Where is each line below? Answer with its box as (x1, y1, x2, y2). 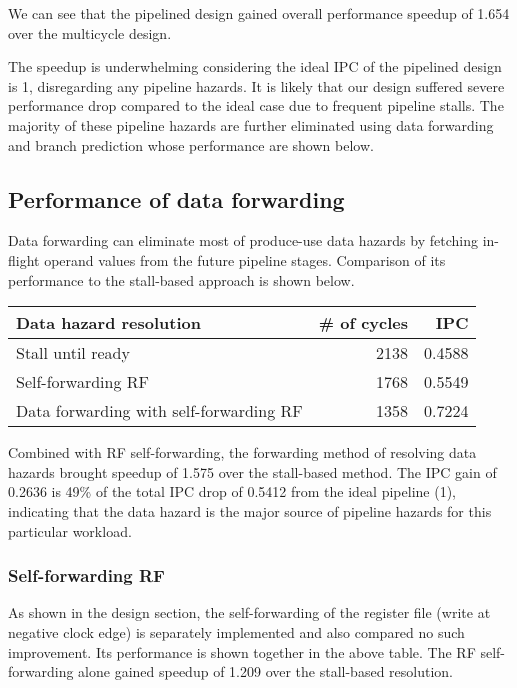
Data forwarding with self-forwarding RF (16, 399, 303, 423)
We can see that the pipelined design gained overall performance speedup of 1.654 (8, 3, 510, 23)
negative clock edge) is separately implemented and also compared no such (8, 621, 465, 642)
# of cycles (318, 311, 409, 335)
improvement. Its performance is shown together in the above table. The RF (8, 641, 476, 662)
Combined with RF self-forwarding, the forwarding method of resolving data (8, 442, 477, 463)
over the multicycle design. (8, 22, 172, 43)
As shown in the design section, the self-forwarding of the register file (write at (8, 602, 491, 623)
